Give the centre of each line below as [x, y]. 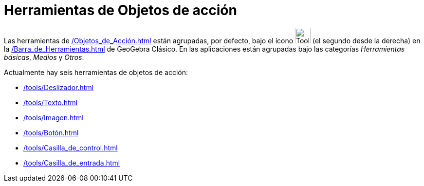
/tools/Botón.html [51, 132]
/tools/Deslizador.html [59, 87]
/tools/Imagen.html [54, 117]
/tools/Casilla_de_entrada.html [72, 163]
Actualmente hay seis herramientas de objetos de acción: [96, 72]
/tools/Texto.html [51, 102]
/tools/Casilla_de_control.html [71, 148]
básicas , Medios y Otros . [44, 57]
